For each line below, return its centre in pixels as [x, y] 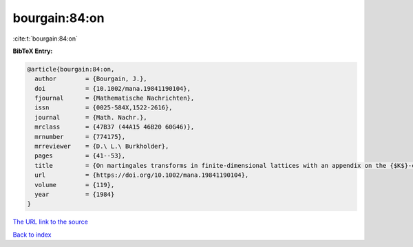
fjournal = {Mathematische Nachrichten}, [115, 98]
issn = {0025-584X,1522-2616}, [104, 108]
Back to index [32, 235]
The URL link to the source [51, 222]
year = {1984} [75, 194]
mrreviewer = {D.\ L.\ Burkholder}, [102, 147]
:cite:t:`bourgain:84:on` [45, 39]
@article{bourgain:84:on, [71, 69]
